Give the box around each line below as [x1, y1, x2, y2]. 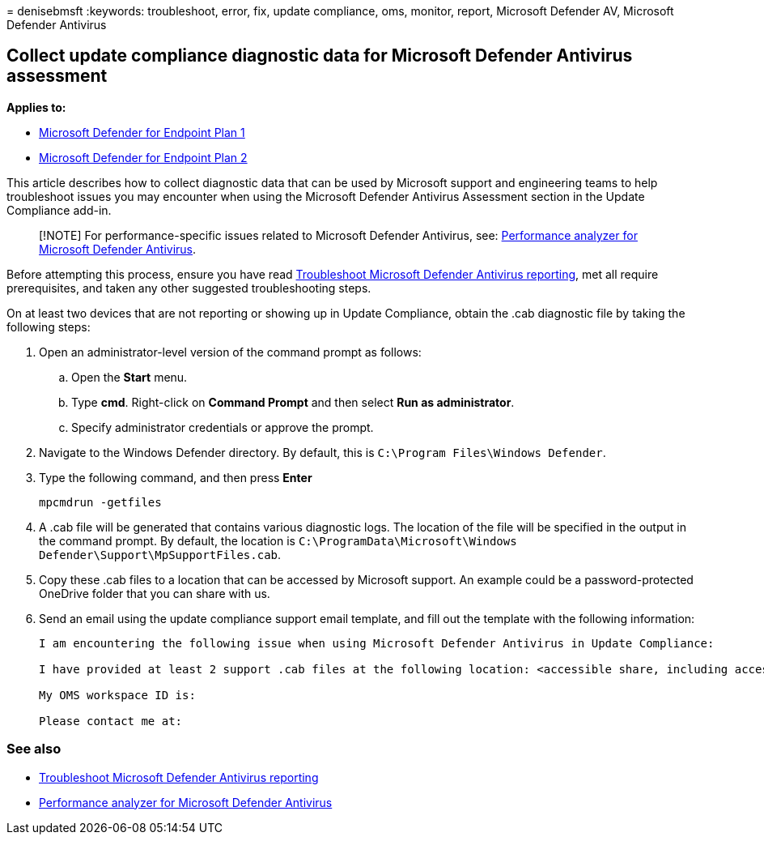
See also [6, 741, 62, 758]
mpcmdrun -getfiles [39, 495, 162, 509]
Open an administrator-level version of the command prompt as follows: [39, 344, 422, 359]
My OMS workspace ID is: [39, 688, 196, 702]
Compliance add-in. [6, 203, 112, 217]
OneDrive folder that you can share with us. [39, 586, 270, 600]
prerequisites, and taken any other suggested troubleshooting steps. [6, 280, 371, 295]
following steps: [6, 319, 91, 334]
